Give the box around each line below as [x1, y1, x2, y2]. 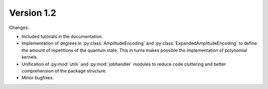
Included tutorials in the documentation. [21, 33, 103, 39]
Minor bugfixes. [21, 75, 54, 81]
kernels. [21, 54, 38, 60]
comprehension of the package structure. [21, 68, 107, 74]
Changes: [9, 25, 29, 30]
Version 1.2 [9, 7, 57, 18]
